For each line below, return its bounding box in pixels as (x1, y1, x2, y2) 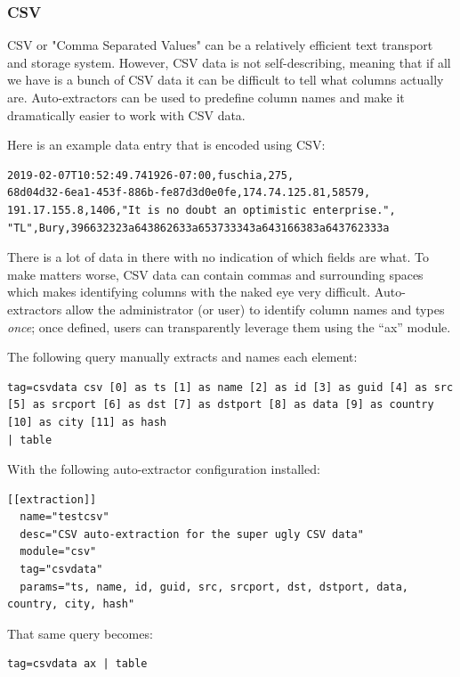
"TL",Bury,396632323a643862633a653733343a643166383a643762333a (7, 221, 390, 234)
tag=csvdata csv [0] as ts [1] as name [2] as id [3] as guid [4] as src (7, 380, 454, 394)
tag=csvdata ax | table (7, 657, 148, 671)
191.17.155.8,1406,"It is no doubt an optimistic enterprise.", (7, 203, 396, 216)
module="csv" (20, 545, 97, 559)
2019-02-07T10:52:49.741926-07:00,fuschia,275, (7, 168, 295, 182)
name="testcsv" (20, 510, 109, 524)
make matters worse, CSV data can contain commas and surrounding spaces (7, 265, 424, 283)
